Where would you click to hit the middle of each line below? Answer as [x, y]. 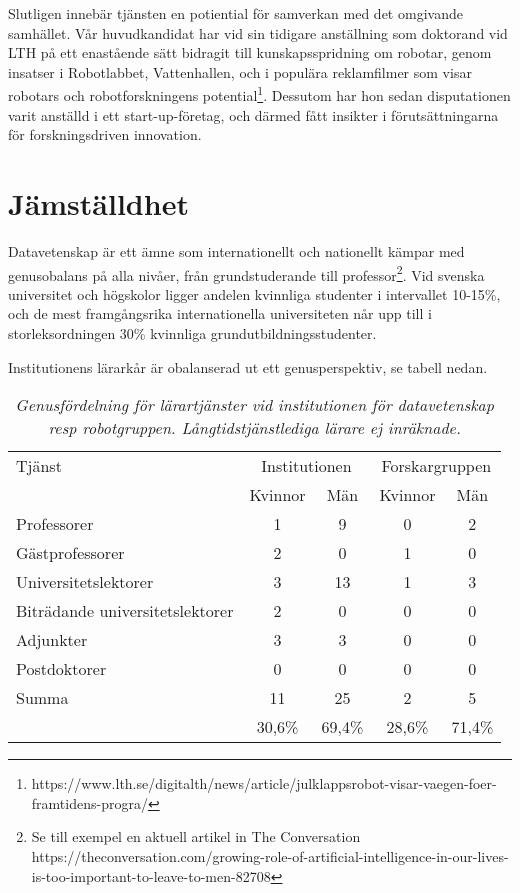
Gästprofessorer [70, 553]
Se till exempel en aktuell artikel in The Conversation [196, 836]
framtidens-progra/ [89, 802]
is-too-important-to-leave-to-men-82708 [151, 875]
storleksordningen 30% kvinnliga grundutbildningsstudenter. [192, 332]
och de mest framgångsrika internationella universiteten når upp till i [220, 313]
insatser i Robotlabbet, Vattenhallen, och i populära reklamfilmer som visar [240, 71]
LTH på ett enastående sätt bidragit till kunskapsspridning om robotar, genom [250, 52]
